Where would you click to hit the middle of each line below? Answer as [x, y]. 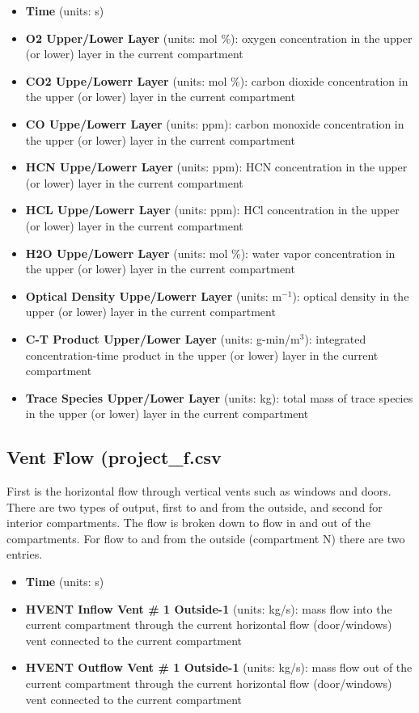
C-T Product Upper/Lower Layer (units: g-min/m [163, 338]
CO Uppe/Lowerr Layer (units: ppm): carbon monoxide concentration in [215, 123]
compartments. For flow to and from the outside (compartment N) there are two [206, 538]
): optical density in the [351, 295]
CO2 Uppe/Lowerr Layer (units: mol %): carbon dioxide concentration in [217, 80]
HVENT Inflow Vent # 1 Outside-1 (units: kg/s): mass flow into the [209, 608]
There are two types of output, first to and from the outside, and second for [195, 506]
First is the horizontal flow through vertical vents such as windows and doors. [199, 491]
